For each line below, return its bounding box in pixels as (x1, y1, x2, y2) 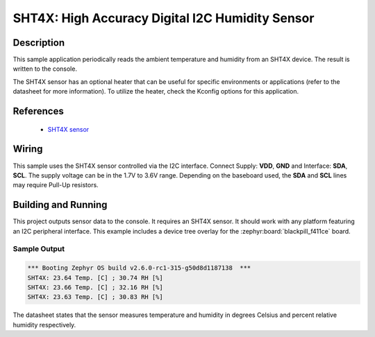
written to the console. (12, 64, 78, 73)
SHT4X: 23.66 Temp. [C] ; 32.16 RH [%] (27, 283, 163, 291)
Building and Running (12, 199, 108, 211)
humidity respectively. (12, 320, 76, 329)
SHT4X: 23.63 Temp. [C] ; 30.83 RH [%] (27, 293, 163, 301)
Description (12, 37, 65, 49)
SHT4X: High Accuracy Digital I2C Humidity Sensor (12, 10, 315, 26)
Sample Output (12, 244, 65, 254)
